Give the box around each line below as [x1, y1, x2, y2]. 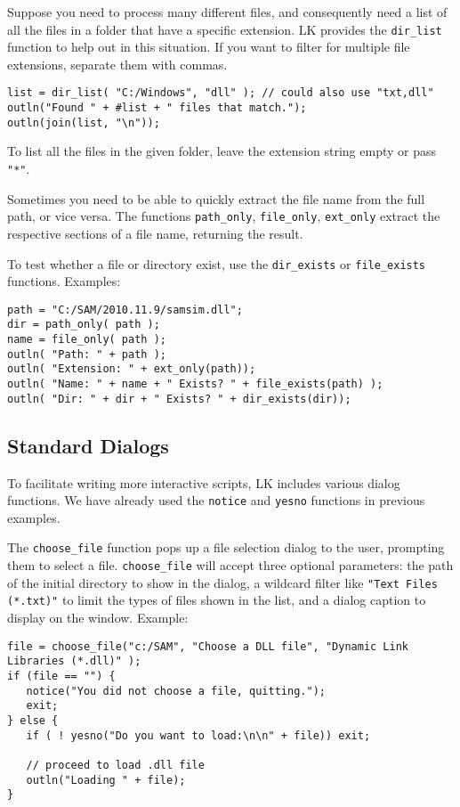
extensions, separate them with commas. [7, 54, 228, 73]
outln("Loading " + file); [26, 773, 186, 787]
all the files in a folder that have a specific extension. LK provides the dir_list [7, 20, 442, 38]
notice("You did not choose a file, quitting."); [26, 684, 326, 697]
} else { [7, 713, 59, 727]
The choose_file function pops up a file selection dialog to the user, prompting [7, 538, 445, 557]
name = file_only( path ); [7, 333, 166, 346]
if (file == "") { [7, 669, 116, 682]
